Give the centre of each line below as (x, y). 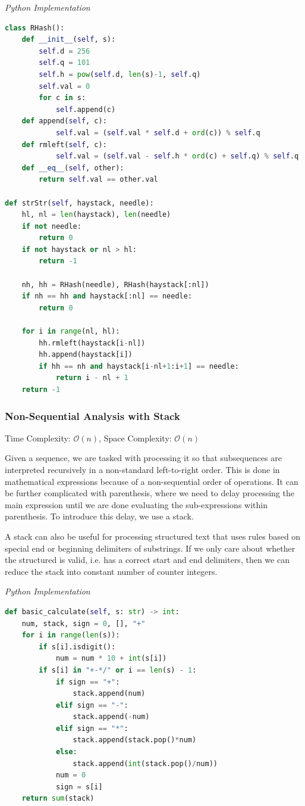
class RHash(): (35, 28)
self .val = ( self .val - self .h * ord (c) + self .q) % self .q (177, 156)
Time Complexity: (38, 438)
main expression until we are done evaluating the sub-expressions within (136, 504)
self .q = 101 (65, 63)
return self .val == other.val (98, 180)
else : (66, 752)
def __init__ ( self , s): (69, 40)
